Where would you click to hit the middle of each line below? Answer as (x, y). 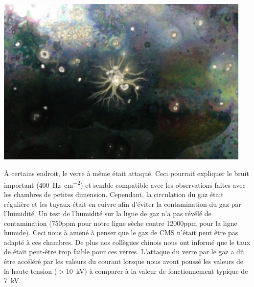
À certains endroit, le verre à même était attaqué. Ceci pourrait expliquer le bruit (127, 173)
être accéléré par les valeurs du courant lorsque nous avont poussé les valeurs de (124, 261)
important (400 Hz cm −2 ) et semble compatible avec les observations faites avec (125, 184)
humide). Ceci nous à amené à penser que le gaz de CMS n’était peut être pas (121, 232)
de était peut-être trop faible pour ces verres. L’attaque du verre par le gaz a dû (124, 252)
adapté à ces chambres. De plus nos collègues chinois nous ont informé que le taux (127, 242)
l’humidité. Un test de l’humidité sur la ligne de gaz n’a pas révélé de (108, 213)
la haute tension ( (31, 271)
